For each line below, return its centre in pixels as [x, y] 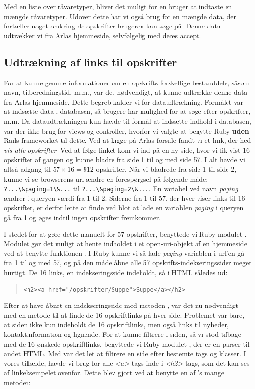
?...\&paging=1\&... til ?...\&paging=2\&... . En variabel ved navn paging [121, 188]
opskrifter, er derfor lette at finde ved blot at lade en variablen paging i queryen [124, 208]
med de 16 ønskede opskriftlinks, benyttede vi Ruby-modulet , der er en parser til [127, 344]
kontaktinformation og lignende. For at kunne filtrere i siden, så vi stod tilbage [123, 334]
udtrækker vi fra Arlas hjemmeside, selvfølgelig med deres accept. [103, 35]
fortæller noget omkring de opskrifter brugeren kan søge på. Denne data [112, 26]
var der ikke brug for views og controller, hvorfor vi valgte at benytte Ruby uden [127, 130]
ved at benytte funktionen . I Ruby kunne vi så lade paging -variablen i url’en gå [124, 253]
